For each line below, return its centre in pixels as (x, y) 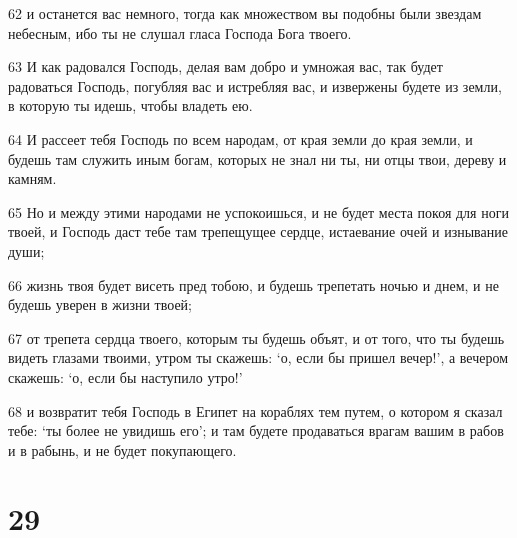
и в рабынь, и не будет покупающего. (122, 449)
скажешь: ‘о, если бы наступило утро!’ (125, 376)
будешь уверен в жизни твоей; (100, 304)
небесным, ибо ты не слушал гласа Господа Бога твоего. (180, 32)
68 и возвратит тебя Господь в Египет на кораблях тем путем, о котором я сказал (255, 410)
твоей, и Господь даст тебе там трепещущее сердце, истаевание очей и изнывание (258, 231)
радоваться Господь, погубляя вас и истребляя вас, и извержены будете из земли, (255, 85)
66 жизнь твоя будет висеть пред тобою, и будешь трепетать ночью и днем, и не (253, 284)
